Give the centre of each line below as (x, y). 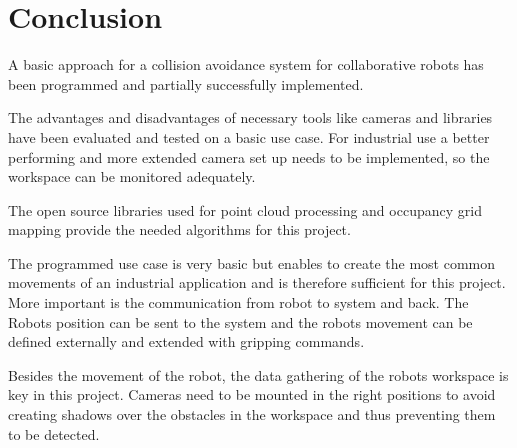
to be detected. (54, 433)
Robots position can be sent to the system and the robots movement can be (240, 321)
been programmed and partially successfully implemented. (186, 83)
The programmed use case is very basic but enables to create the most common (252, 262)
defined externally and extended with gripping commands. (186, 341)
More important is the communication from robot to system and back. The (238, 302)
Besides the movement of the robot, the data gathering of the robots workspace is (258, 374)
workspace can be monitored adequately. (132, 176)
